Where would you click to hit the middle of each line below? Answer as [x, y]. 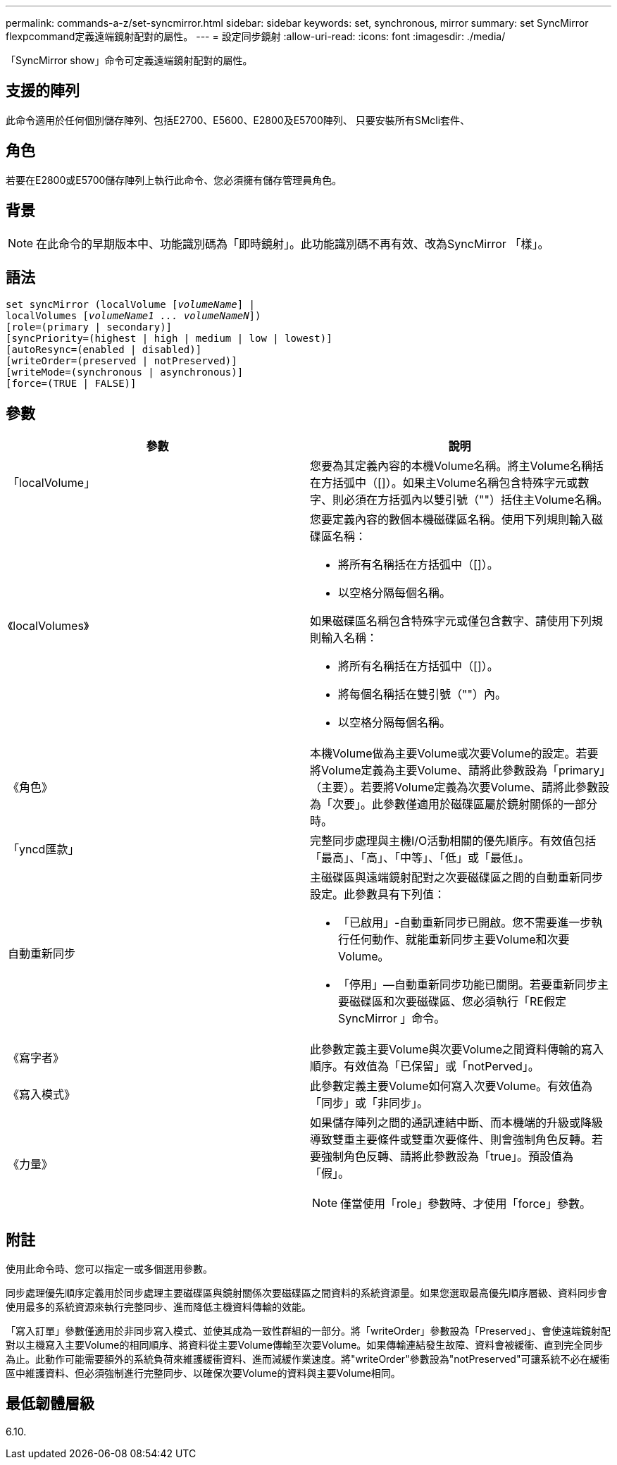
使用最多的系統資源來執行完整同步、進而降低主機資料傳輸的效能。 [158, 1307]
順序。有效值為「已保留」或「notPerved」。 [425, 1067]
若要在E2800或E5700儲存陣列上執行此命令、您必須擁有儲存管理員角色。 [174, 180]
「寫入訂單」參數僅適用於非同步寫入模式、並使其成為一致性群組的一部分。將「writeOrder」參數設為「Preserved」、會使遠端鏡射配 [308, 1331]
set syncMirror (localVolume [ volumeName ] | [131, 305]
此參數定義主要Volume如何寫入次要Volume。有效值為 [451, 1086]
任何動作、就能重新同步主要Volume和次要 [460, 940]
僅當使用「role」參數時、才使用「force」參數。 [466, 1204]
